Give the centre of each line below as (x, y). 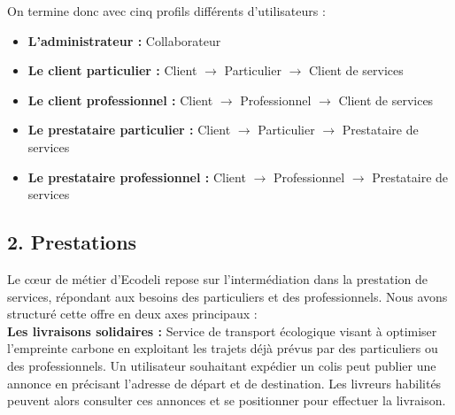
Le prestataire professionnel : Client (137, 177)
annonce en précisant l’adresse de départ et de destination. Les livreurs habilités (224, 383)
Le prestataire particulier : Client (129, 130)
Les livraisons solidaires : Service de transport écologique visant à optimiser (222, 330)
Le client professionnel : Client (120, 100)
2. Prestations (72, 242)
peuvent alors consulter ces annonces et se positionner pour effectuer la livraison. (227, 400)
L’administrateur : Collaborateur (124, 40)
